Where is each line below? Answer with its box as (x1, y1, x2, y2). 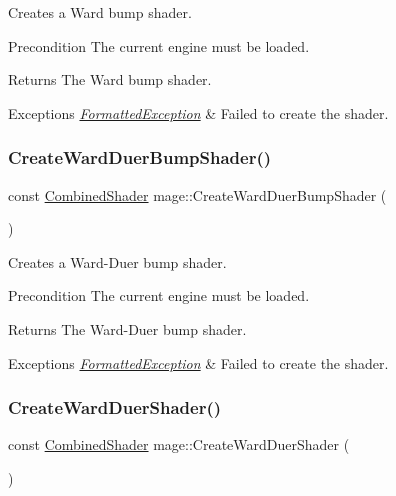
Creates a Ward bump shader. (8, 2, 192, 22)
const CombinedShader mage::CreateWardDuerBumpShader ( (8, 184, 387, 205)
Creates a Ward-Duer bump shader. (8, 251, 227, 272)
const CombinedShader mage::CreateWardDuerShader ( (8, 434, 350, 455)
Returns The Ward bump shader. (8, 69, 212, 90)
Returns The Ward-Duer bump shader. (8, 318, 247, 339)
